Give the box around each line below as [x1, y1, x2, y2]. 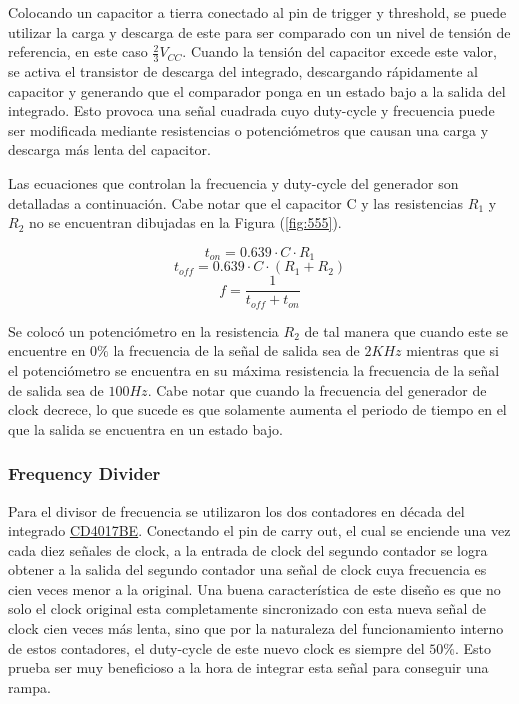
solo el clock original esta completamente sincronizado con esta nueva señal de [8, 598, 486, 619]
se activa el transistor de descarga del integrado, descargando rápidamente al [8, 61, 478, 82]
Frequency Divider [8, 461, 161, 486]
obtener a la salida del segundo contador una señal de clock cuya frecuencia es [8, 559, 487, 580]
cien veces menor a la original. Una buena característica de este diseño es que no [8, 578, 501, 599]
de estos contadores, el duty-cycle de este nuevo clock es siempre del [8, 637, 425, 658]
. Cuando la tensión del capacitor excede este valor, [182, 41, 497, 62]
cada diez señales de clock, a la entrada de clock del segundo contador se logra [8, 539, 488, 560]
